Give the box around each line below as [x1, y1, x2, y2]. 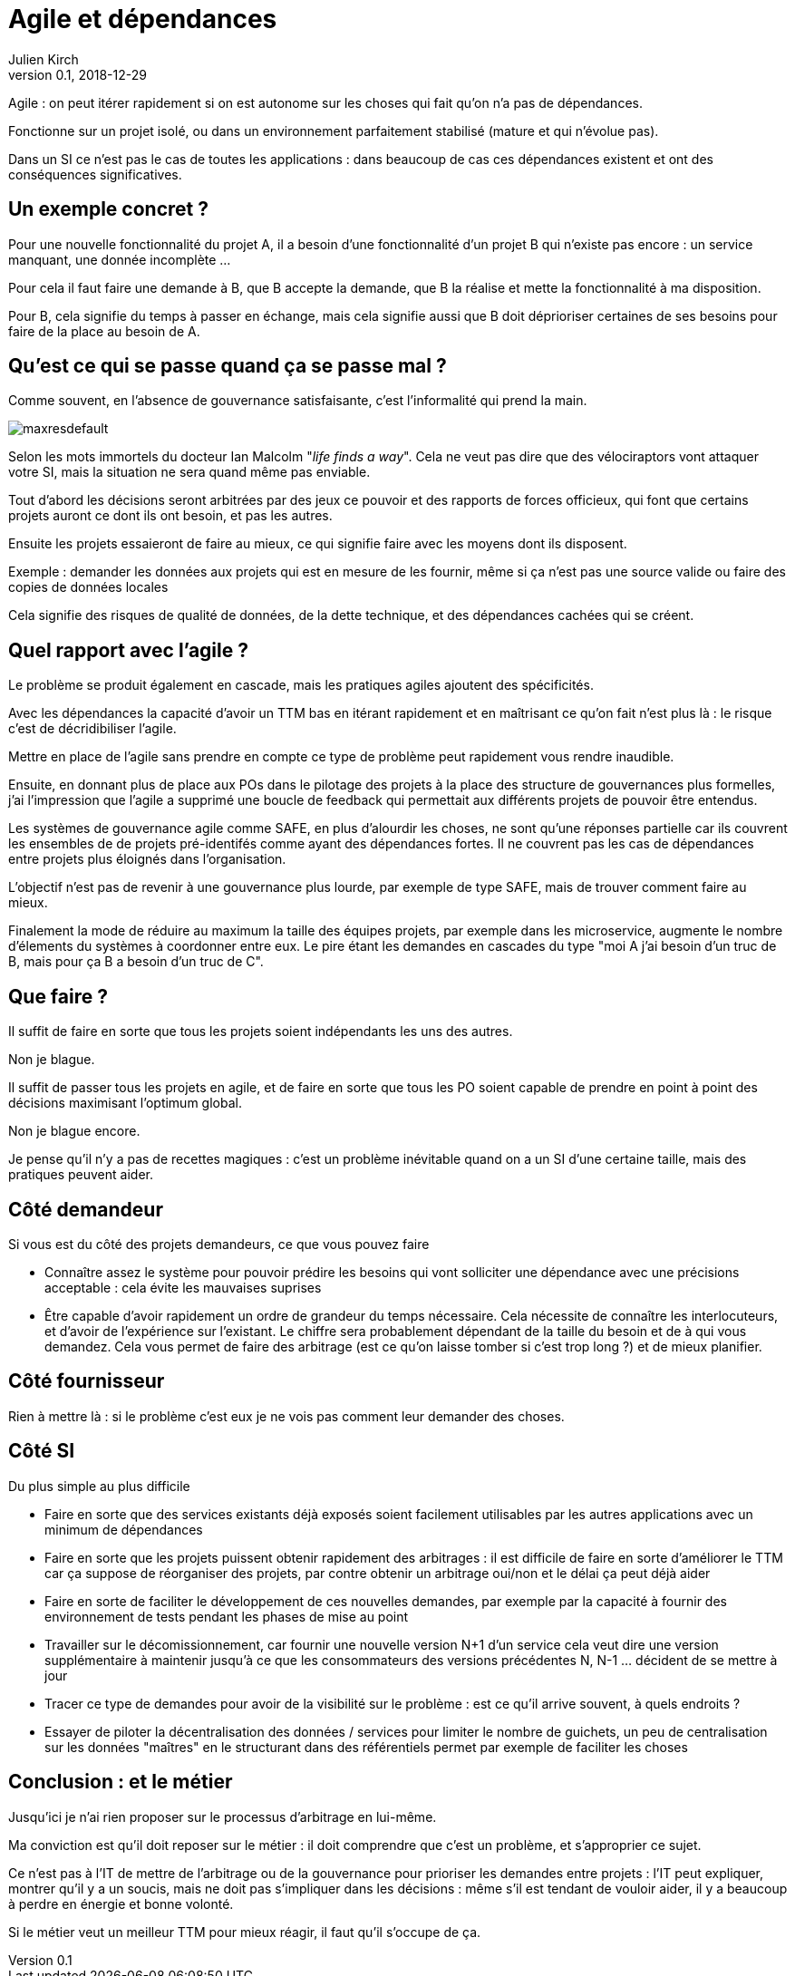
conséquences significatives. [8, 166, 182, 182]
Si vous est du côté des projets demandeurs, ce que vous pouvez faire [8, 1235, 430, 1252]
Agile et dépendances [8, 4, 277, 34]
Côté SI [8, 1439, 75, 1463]
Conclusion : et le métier [8, 1770, 233, 1794]
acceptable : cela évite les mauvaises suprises [44, 1279, 322, 1295]
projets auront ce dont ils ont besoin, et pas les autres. [8, 508, 333, 524]
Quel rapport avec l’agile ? [8, 638, 248, 662]
